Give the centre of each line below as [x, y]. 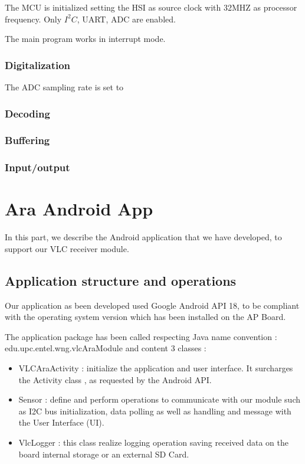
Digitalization [38, 65]
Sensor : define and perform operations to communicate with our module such [160, 399]
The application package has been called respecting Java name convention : [141, 336]
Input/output [37, 167]
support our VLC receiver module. [67, 248]
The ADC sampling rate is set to [64, 87]
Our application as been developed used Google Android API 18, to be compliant [152, 305]
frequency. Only [33, 19]
